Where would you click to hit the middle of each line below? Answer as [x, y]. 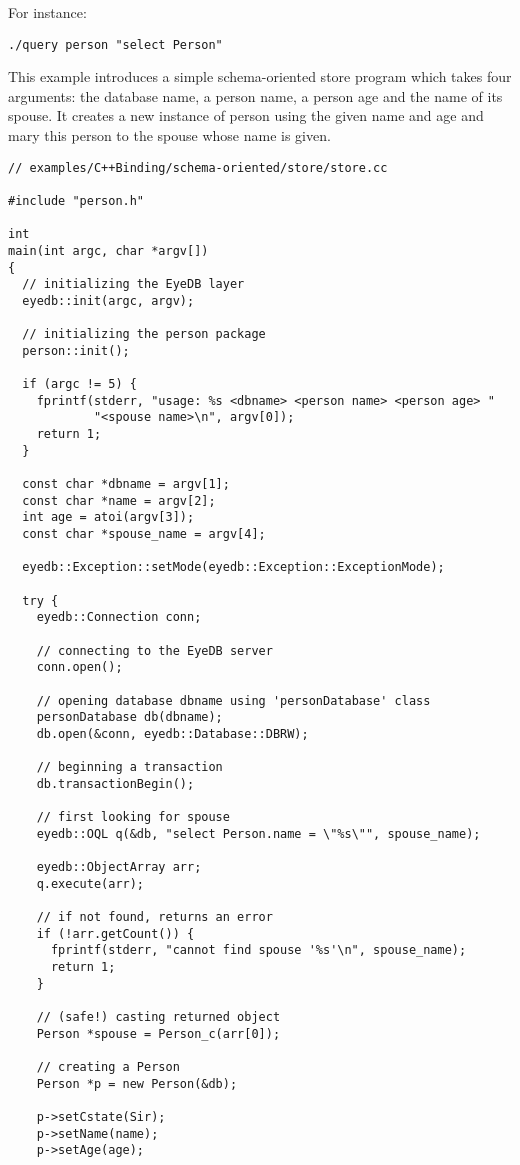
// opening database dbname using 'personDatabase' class [233, 700]
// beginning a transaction [129, 767]
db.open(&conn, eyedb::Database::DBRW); [172, 733]
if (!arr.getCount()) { [115, 933]
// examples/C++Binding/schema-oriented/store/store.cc [198, 167]
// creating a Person [108, 1067]
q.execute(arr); [90, 883]
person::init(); [76, 350]
